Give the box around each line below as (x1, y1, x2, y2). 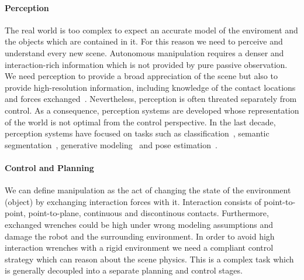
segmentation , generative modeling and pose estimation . (5, 138, 217, 151)
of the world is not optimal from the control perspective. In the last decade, (5, 115, 276, 128)
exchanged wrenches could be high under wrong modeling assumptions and (5, 218, 273, 230)
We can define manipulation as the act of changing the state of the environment (5, 184, 291, 196)
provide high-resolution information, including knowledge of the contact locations (5, 81, 296, 93)
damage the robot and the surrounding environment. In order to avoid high (5, 230, 275, 242)
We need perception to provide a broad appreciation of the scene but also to (5, 70, 278, 82)
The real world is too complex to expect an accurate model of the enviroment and (5, 23, 298, 36)
